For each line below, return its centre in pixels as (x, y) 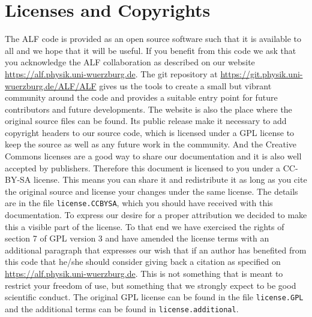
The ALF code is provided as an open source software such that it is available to (153, 39)
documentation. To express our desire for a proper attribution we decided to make (156, 215)
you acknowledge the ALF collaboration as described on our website (130, 62)
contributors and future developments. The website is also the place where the (148, 109)
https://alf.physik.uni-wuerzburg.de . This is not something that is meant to (144, 274)
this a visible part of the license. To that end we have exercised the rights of (145, 226)
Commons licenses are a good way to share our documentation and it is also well (153, 156)
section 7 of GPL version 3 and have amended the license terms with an (137, 238)
